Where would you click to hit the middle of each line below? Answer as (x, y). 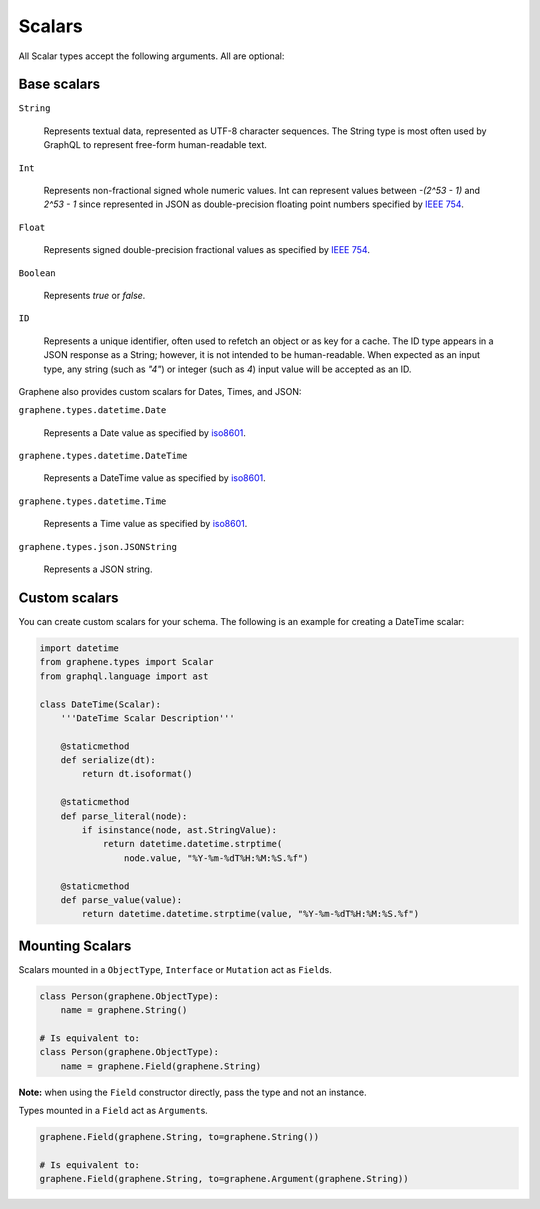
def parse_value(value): (121, 899)
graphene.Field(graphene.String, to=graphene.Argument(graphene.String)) (224, 1179)
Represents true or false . (94, 295)
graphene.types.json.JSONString (97, 546)
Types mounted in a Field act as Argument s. (113, 1111)
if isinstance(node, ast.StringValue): (179, 830)
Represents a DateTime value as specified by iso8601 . (154, 478)
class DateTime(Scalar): (100, 704)
